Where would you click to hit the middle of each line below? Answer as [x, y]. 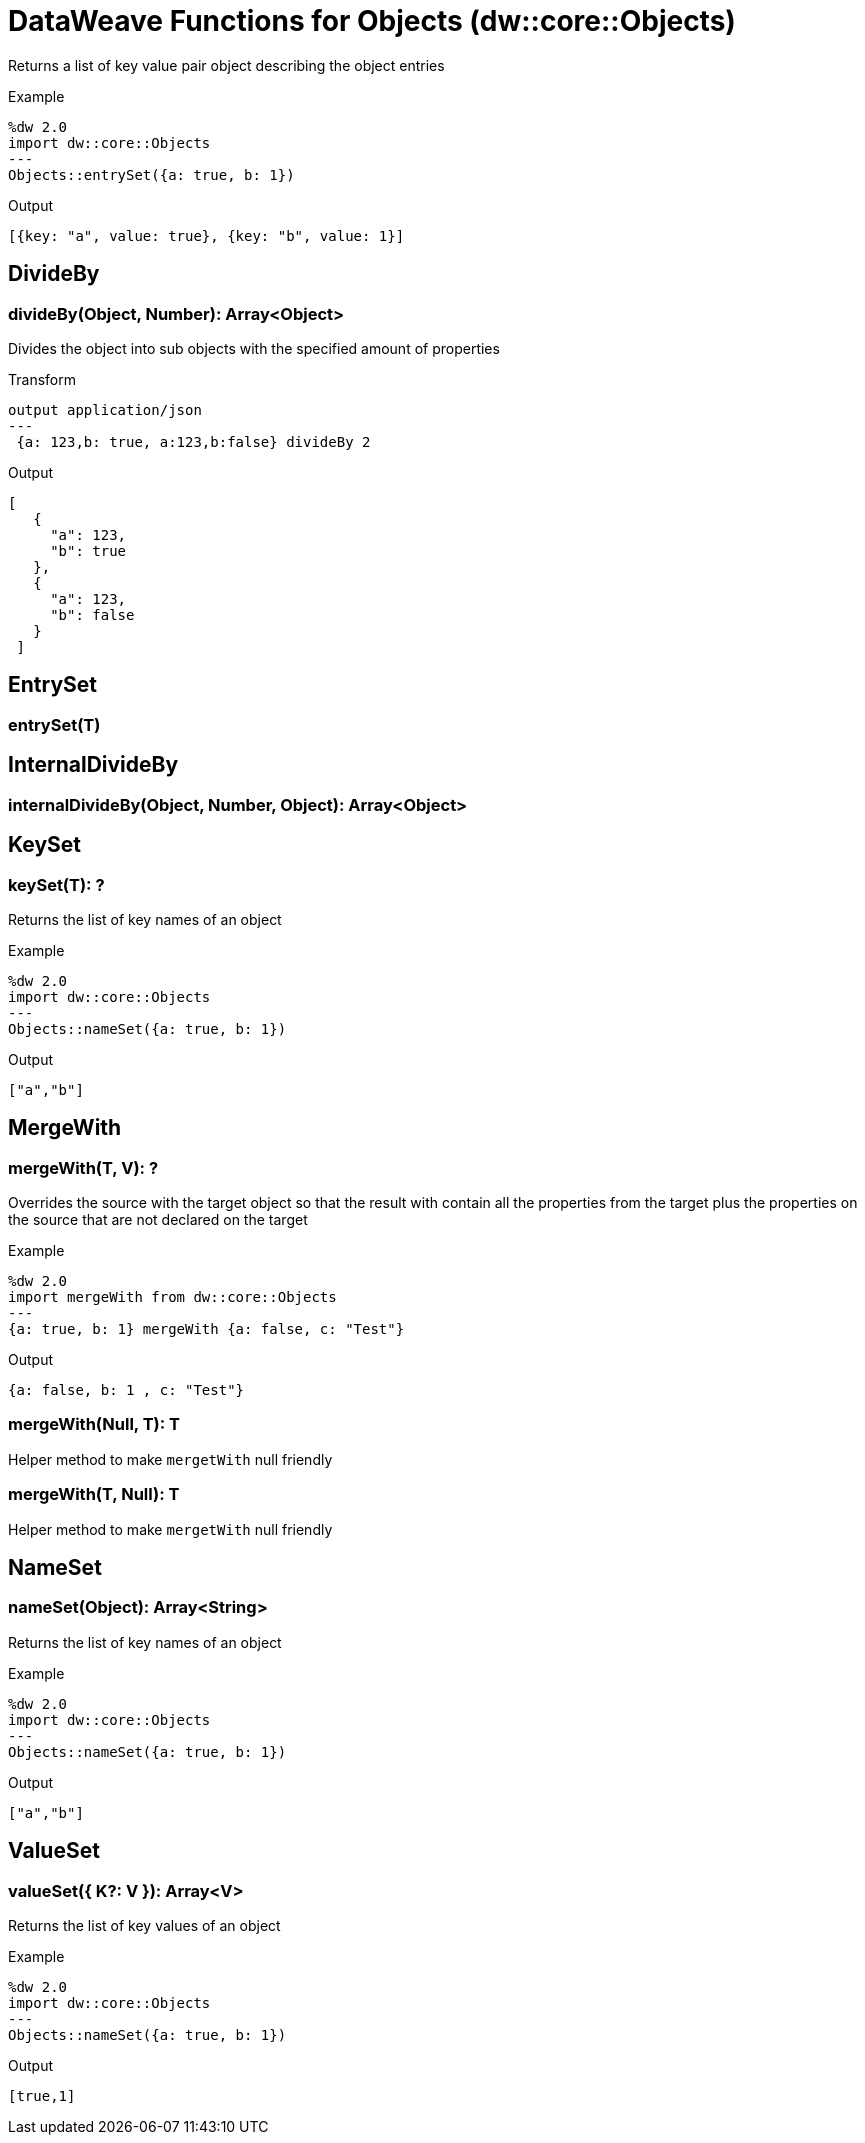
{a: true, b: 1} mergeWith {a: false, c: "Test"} [206, 1329]
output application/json [105, 409]
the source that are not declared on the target [158, 1220]
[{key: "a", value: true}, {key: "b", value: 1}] [206, 235]
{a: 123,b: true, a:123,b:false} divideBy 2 [193, 441]
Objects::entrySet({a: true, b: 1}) [151, 174]
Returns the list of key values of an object [144, 1926]
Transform [42, 379]
